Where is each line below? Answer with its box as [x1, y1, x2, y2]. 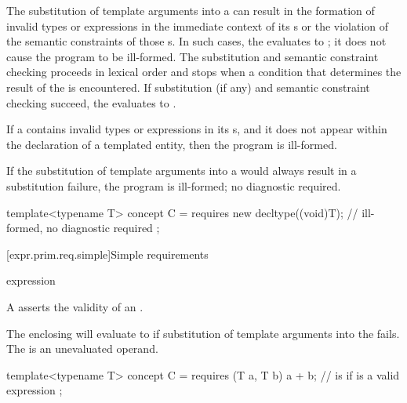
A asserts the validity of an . [6, 298, 144, 314]
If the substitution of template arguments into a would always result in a [6, 162, 357, 179]
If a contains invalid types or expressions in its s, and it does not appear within [6, 121, 387, 137]
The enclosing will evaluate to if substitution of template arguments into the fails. [6, 325, 400, 341]
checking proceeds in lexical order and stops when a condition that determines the [6, 64, 402, 80]
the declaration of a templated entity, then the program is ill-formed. [6, 136, 337, 152]
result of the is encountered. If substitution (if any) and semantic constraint [6, 78, 370, 95]
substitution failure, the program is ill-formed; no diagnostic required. [6, 177, 341, 194]
